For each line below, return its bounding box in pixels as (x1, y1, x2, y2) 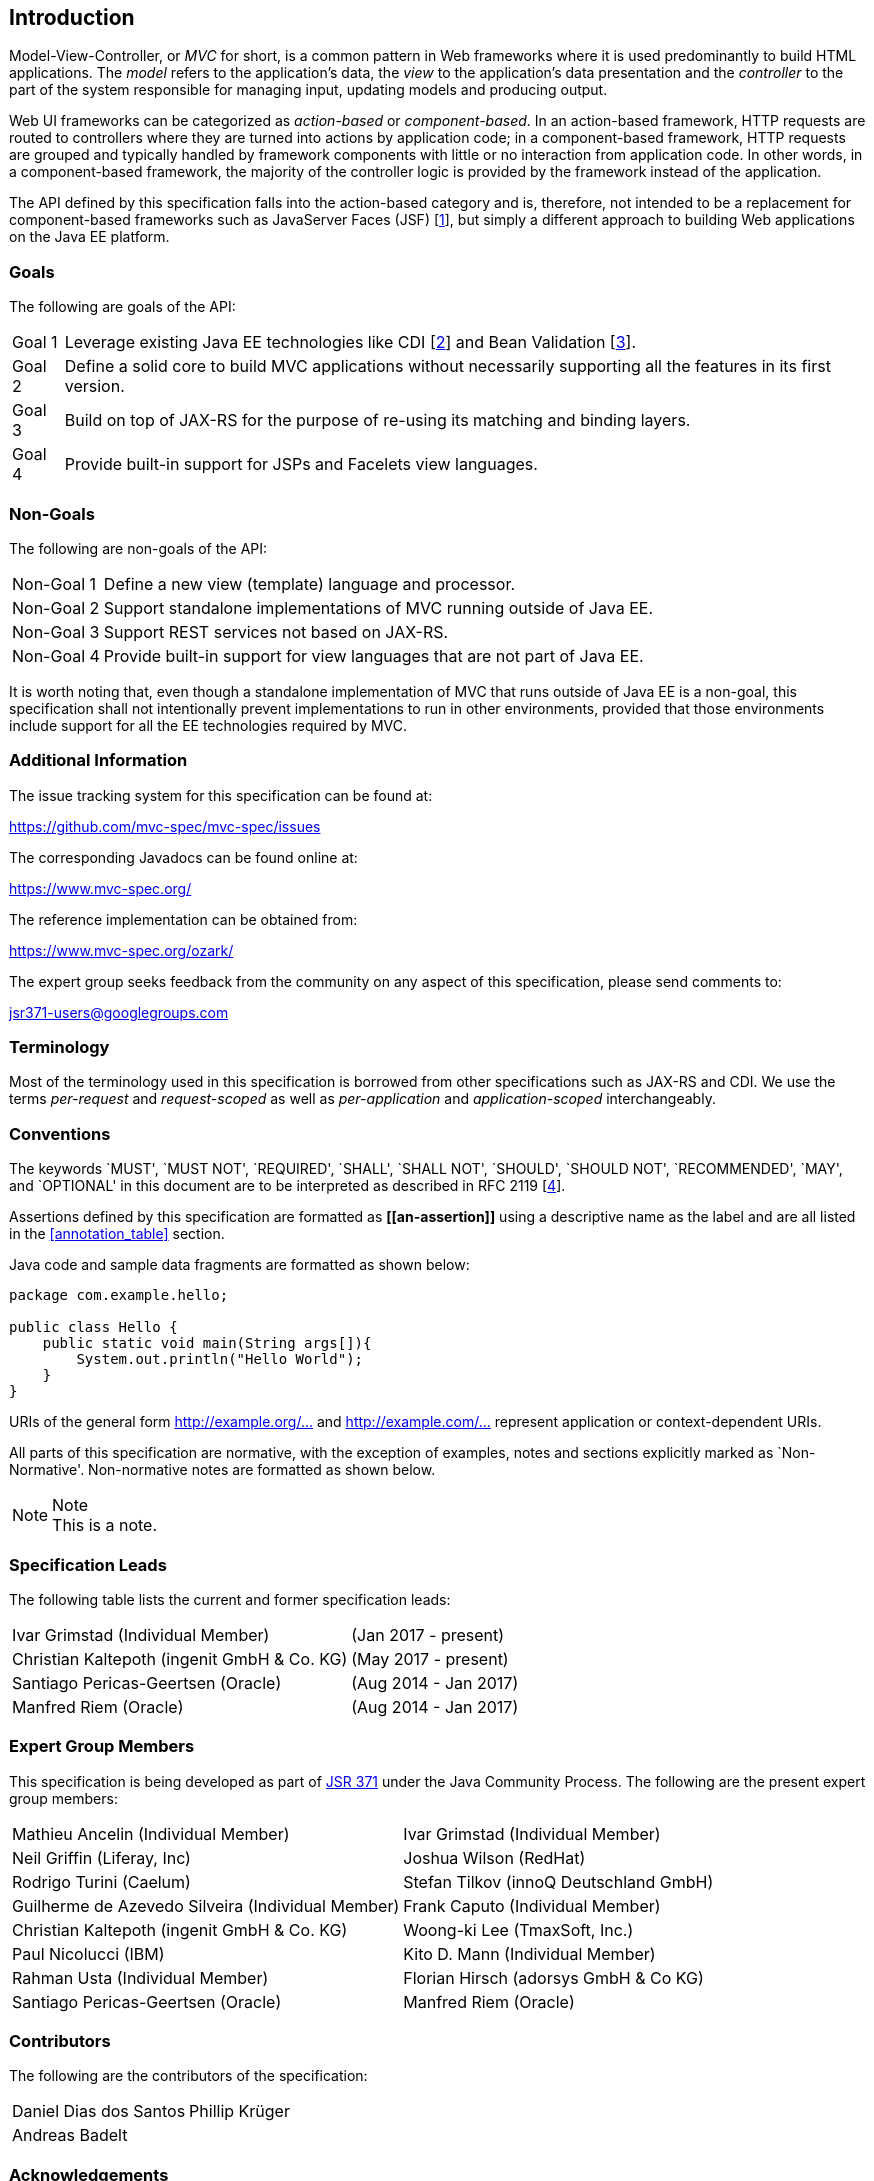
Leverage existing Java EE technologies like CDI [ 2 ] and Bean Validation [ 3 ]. (64, 332, 637, 353)
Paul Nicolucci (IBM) (12, 1943, 165, 1964)
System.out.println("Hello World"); (76, 1351, 364, 1368)
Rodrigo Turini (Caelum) (12, 1871, 191, 1892)
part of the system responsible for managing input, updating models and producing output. (9, 81, 608, 99)
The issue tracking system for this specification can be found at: (9, 786, 433, 804)
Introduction (9, 5, 135, 30)
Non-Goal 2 (12, 597, 100, 618)
